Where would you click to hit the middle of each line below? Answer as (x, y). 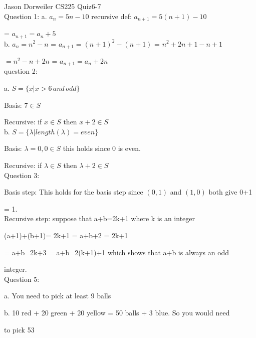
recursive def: (111, 16)
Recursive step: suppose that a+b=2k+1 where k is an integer (100, 218)
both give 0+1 (230, 192)
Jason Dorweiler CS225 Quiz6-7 (53, 6)
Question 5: (22, 279)
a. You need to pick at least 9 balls (58, 296)
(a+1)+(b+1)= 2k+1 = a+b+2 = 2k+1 (66, 235)
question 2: (21, 71)
